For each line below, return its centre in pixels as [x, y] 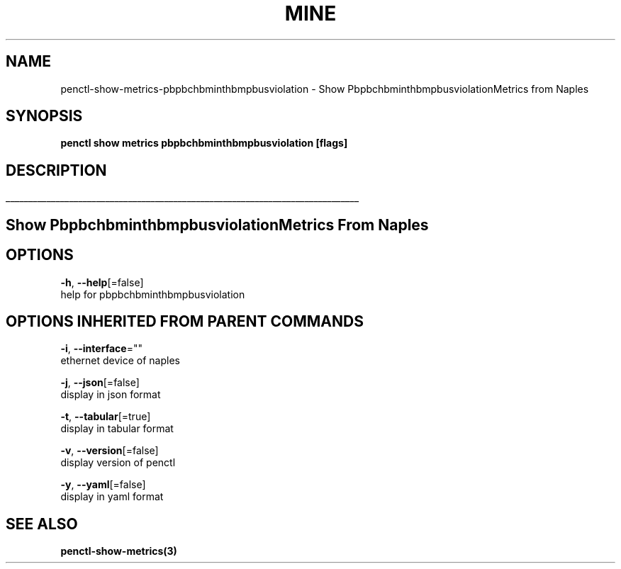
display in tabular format [117, 429]
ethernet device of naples [120, 361]
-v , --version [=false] [110, 451]
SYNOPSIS [44, 116]
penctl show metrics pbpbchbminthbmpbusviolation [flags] [204, 143]
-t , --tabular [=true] [106, 417]
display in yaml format [112, 497]
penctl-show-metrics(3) [119, 551]
